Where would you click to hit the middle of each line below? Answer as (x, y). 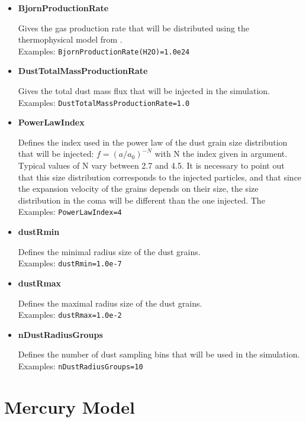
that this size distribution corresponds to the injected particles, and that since (160, 177)
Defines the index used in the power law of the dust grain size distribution (153, 142)
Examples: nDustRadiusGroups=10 (80, 365)
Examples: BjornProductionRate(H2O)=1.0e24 (104, 51)
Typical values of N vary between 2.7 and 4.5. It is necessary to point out (151, 165)
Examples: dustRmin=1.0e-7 (70, 263)
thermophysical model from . (70, 39)
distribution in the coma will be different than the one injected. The (141, 200)
